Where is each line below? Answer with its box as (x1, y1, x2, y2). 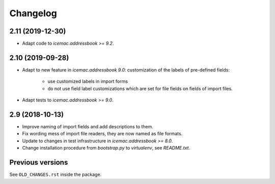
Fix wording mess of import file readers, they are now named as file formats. (22, 131, 183, 137)
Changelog (9, 8, 57, 19)
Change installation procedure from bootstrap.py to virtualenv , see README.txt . (22, 145, 190, 151)
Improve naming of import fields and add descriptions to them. (22, 124, 154, 130)
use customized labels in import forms (47, 79, 128, 85)
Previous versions (9, 158, 68, 167)
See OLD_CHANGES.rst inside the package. (9, 171, 102, 177)
